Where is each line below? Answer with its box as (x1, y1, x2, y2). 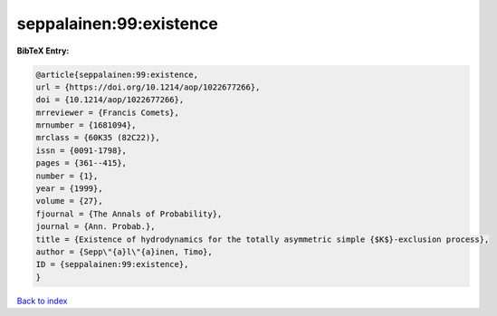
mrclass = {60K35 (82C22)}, (35, 132, 160, 143)
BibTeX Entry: (16, 45, 70, 56)
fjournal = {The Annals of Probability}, (35, 208, 223, 219)
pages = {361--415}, (35, 158, 127, 168)
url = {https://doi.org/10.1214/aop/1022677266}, (35, 81, 261, 92)
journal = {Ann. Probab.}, (35, 222, 156, 232)
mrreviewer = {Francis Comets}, (35, 107, 180, 118)
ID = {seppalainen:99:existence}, (35, 259, 189, 270)
